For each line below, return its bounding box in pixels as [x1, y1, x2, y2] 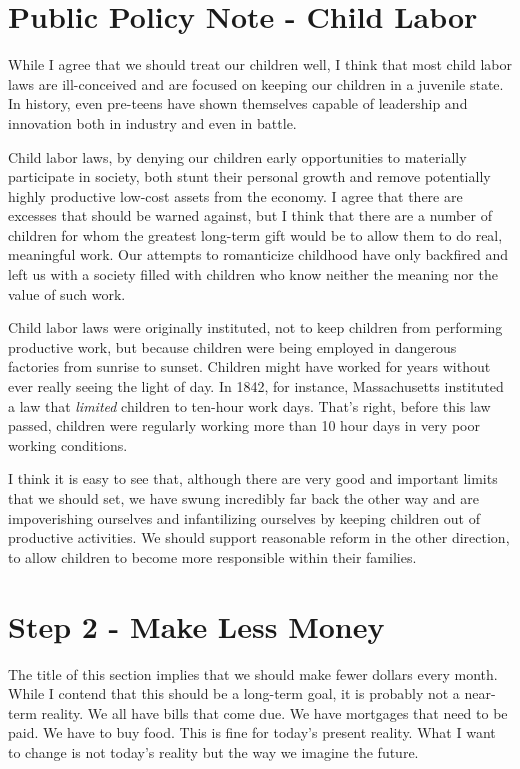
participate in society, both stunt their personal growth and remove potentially [8, 166, 491, 187]
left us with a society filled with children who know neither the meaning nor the [8, 264, 498, 285]
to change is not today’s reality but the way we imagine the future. [8, 741, 419, 762]
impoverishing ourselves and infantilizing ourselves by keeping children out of [8, 507, 480, 528]
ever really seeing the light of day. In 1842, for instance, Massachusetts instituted [8, 376, 504, 397]
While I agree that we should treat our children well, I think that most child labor [8, 54, 512, 75]
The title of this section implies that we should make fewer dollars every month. [8, 663, 498, 684]
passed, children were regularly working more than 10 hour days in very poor [8, 415, 480, 436]
